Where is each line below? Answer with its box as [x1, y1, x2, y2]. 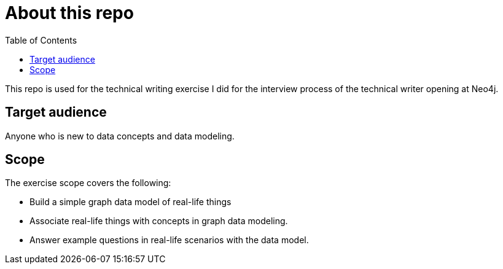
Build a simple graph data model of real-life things [29, 197, 232, 208]
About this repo [5, 2, 134, 23]
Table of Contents [5, 34, 77, 45]
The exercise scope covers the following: [5, 177, 171, 189]
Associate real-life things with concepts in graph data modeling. [29, 216, 288, 227]
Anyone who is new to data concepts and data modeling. [5, 130, 235, 141]
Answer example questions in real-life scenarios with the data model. [29, 235, 309, 246]
